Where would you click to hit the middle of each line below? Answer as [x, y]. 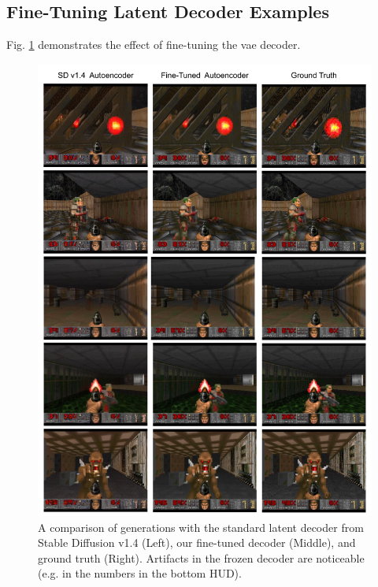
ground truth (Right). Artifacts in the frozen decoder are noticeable [201, 557]
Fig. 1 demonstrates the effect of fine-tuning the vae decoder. [154, 45]
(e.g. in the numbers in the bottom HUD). [140, 573]
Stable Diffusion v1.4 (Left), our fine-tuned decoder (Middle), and [197, 542]
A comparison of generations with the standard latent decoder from [201, 527]
